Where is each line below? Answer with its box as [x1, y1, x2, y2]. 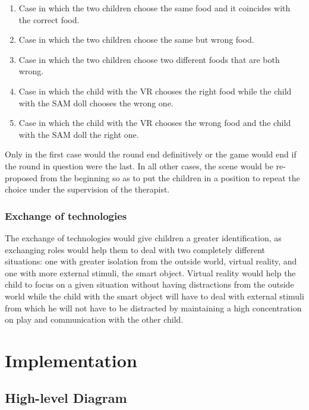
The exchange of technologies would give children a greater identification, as [5, 231, 282, 244]
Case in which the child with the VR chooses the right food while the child [18, 84, 292, 97]
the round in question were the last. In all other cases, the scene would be [5, 159, 273, 172]
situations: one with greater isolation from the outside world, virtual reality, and [5, 255, 297, 267]
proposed [5, 171, 37, 184]
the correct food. [18, 13, 80, 26]
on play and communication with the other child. [5, 313, 184, 326]
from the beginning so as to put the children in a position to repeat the [40, 171, 300, 184]
